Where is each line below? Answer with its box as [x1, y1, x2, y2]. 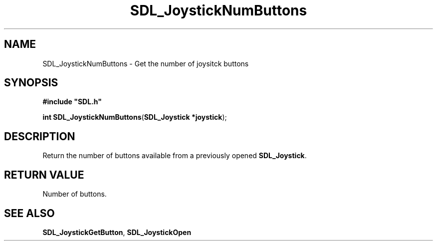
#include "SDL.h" [42, 97, 102, 106]
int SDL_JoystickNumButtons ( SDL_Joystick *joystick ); [42, 113, 227, 122]
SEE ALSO [4, 207, 55, 220]
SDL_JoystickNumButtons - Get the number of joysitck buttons [42, 59, 249, 68]
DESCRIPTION [4, 130, 75, 143]
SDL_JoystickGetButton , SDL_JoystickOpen [42, 228, 192, 237]
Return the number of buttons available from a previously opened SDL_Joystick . [42, 151, 307, 160]
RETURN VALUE [4, 168, 84, 181]
